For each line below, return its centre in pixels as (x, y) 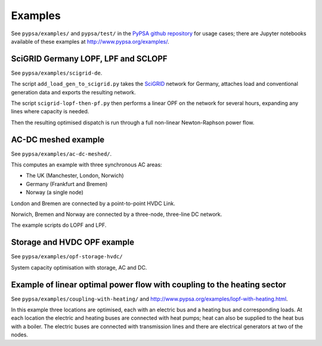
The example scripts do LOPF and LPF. (59, 225)
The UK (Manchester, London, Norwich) (75, 175)
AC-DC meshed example (58, 139)
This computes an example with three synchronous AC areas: (86, 165)
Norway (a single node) (55, 192)
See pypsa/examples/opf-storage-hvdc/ (67, 257)
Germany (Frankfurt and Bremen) (67, 184)
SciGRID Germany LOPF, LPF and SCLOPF (89, 59)
